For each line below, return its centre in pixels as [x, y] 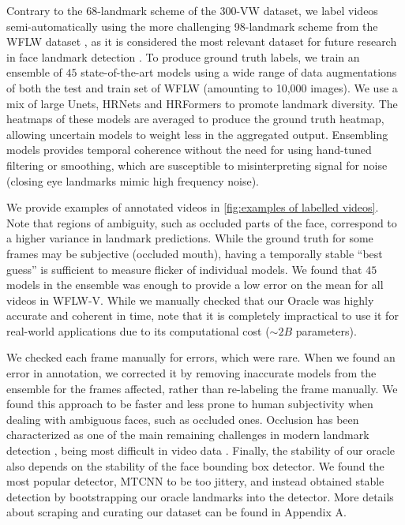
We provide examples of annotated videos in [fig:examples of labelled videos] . [193, 207]
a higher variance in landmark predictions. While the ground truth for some [190, 238]
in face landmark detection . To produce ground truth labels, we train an [183, 56]
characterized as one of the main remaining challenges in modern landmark [188, 435]
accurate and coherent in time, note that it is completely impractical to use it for [202, 315]
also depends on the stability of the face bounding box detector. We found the [195, 465]
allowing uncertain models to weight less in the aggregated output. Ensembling [197, 134]
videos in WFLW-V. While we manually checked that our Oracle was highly [190, 300]
